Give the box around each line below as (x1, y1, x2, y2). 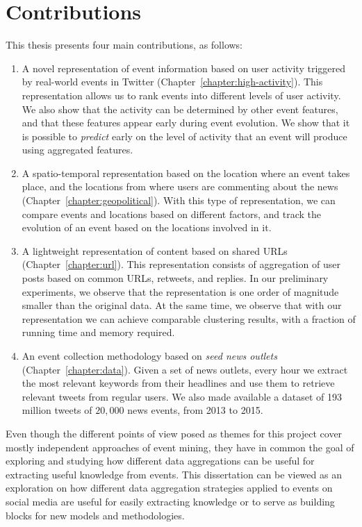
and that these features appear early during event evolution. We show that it (22, 115, 350, 130)
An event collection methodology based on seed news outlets (22, 349, 277, 362)
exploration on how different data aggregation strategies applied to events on (6, 480, 333, 495)
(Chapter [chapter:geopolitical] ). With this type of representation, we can (22, 193, 336, 208)
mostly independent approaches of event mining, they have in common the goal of (6, 440, 354, 454)
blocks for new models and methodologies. (6, 508, 185, 522)
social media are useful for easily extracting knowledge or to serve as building (6, 494, 335, 508)
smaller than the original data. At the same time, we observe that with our (22, 298, 342, 312)
